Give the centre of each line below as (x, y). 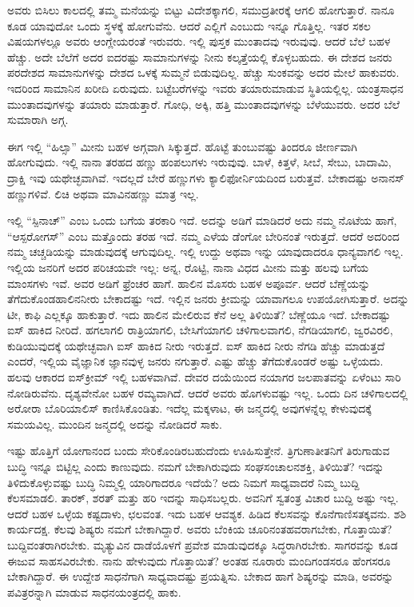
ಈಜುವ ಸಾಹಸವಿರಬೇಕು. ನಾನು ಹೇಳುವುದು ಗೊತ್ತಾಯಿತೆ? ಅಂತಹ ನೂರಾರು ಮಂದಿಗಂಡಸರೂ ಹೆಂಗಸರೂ (199, 560)
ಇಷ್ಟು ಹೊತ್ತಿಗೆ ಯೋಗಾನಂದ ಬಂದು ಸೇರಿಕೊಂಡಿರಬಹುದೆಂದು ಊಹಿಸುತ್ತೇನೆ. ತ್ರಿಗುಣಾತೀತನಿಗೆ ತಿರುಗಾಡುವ (199, 451)
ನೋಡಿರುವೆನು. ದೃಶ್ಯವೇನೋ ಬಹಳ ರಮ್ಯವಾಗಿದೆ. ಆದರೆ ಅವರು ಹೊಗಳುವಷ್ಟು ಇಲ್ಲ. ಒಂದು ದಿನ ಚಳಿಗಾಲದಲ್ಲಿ (208, 392)
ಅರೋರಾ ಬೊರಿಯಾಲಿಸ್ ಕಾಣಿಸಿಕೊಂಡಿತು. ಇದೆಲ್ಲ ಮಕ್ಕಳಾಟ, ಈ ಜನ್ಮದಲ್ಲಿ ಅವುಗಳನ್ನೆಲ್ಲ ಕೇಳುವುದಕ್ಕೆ (189, 408)
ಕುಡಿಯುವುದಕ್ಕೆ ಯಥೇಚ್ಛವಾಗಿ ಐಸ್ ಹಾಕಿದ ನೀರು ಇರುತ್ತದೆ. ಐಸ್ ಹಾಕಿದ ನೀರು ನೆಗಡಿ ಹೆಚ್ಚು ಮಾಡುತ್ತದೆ (196, 345)
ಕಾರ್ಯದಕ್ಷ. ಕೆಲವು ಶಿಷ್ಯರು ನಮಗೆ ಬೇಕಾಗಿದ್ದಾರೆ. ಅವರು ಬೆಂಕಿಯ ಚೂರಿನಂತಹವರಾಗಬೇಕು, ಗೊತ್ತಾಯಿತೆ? (200, 529)
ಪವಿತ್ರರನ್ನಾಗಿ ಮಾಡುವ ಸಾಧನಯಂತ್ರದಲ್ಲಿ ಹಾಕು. (94, 591)
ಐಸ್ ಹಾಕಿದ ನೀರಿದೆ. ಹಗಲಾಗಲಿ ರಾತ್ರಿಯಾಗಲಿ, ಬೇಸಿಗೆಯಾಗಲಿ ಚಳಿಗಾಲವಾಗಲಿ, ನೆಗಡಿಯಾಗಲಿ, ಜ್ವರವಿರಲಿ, (200, 330)
